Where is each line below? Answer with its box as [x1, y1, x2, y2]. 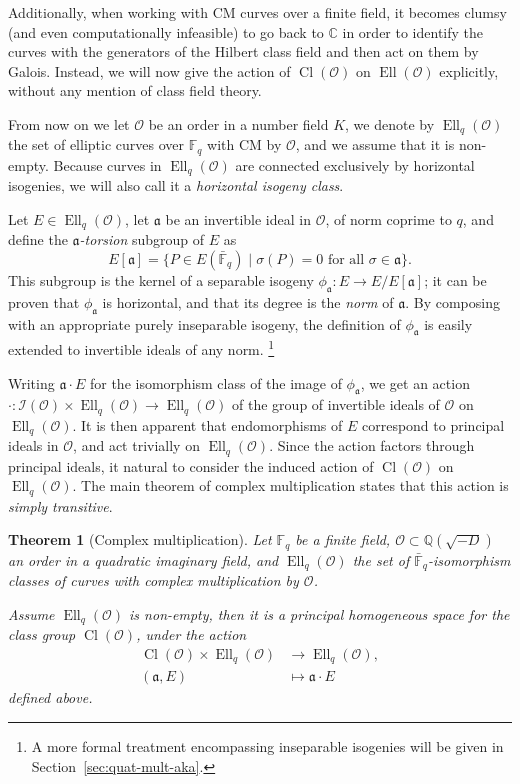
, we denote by [345, 113, 435, 134]
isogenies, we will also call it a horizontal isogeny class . [8, 175, 344, 196]
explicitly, [439, 60, 499, 81]
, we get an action [360, 372, 470, 393]
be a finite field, [295, 529, 391, 550]
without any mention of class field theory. [8, 80, 262, 101]
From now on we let [8, 113, 130, 134]
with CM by [207, 134, 282, 155]
